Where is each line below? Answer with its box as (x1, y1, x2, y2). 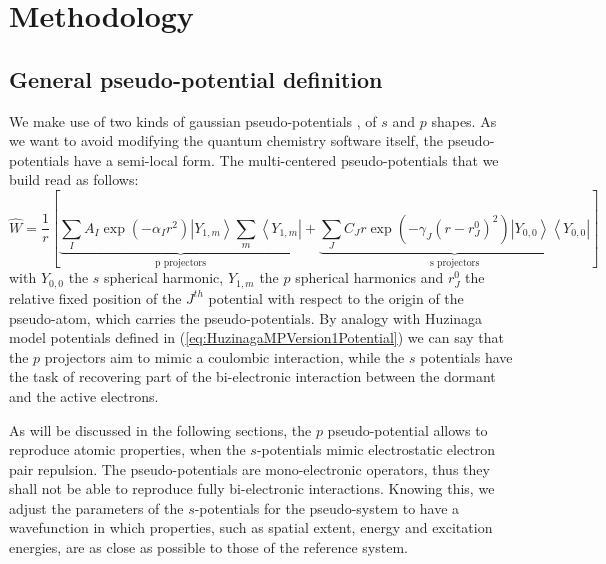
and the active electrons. (9, 385, 159, 406)
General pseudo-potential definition (9, 63, 383, 94)
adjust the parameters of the (9, 497, 184, 518)
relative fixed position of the (9, 287, 182, 308)
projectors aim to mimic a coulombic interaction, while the (44, 346, 405, 367)
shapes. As (431, 110, 497, 131)
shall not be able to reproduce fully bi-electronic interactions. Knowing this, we (9, 478, 495, 499)
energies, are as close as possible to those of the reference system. (9, 537, 408, 558)
